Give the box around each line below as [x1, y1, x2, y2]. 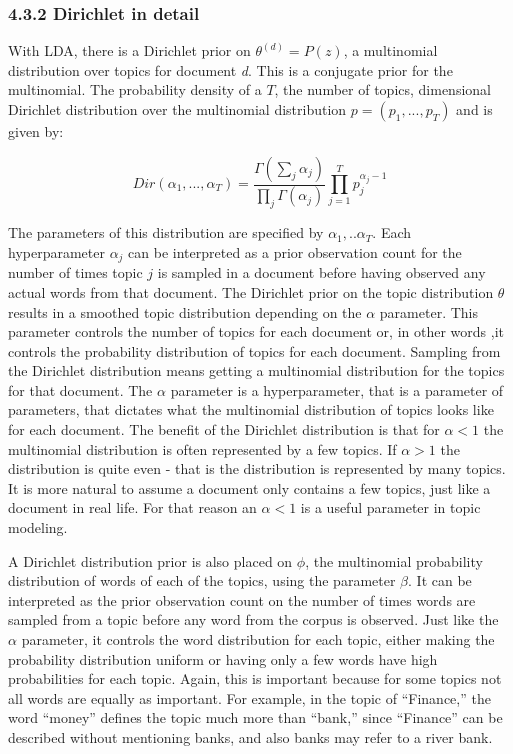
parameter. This [379, 301, 478, 322]
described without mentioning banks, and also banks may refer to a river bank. [8, 726, 493, 747]
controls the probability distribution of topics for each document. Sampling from [8, 340, 501, 361]
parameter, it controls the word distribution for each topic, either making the [21, 629, 495, 649]
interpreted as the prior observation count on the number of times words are [8, 589, 476, 610]
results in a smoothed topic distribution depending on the [8, 301, 362, 322]
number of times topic [8, 262, 143, 283]
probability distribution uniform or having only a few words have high [8, 648, 438, 669]
